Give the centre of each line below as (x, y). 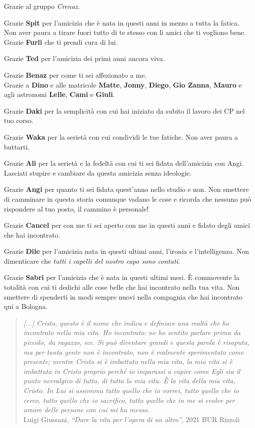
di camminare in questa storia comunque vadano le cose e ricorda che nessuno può (128, 199)
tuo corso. (19, 120)
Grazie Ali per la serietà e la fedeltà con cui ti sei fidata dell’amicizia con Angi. (124, 163)
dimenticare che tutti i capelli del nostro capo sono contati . (92, 260)
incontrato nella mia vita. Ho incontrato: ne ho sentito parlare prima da (132, 332)
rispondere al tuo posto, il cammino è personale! (76, 208)
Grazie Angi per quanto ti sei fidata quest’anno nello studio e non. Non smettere (127, 189)
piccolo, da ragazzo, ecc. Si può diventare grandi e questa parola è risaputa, (136, 342)
